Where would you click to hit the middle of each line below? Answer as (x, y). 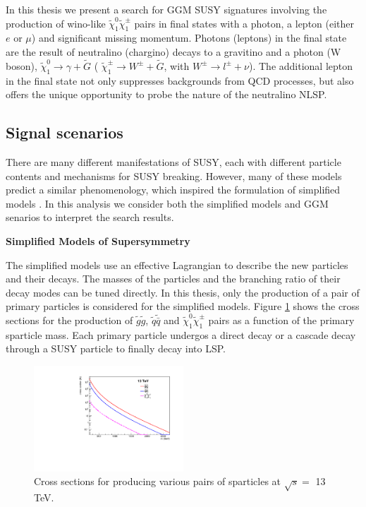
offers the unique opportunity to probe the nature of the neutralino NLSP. (166, 94)
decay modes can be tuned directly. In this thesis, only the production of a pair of (183, 292)
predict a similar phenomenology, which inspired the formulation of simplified (173, 190)
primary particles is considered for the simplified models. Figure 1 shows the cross (183, 306)
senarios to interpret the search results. (90, 217)
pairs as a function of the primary (281, 320)
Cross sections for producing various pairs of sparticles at (158, 481)
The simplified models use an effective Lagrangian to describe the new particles (177, 264)
